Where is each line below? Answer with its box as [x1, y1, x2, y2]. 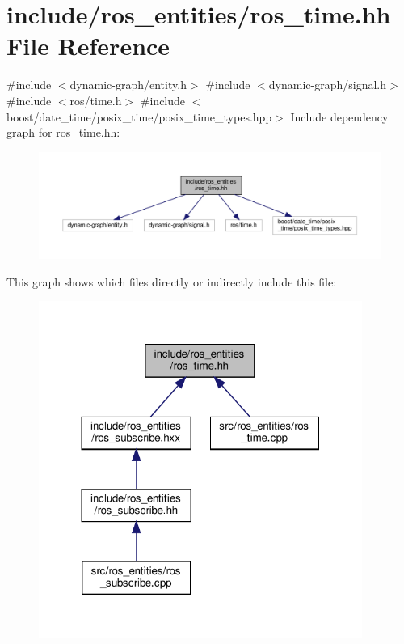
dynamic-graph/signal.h [268, 76, 387, 93]
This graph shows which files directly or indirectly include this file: [6, 273, 337, 290]
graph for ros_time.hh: [6, 124, 120, 141]
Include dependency [290, 108, 389, 125]
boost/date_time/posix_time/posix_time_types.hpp [6, 108, 272, 125]
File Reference [6, 29, 170, 62]
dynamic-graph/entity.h [69, 76, 187, 93]
